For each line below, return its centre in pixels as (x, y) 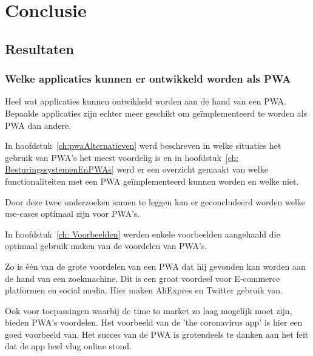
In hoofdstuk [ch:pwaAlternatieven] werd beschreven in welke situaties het (143, 145)
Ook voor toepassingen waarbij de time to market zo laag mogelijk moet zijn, (149, 310)
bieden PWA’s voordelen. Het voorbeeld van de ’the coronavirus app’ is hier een (154, 322)
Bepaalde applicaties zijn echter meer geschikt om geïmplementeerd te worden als (156, 113)
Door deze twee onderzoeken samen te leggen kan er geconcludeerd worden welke (155, 201)
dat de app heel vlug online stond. (68, 346)
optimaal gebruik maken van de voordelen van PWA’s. (106, 246)
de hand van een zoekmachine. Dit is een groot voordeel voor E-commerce (143, 278)
